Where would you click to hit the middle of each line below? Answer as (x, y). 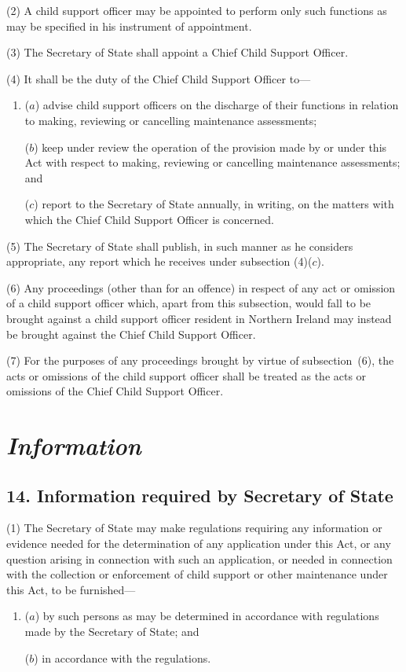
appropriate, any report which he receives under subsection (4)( (159, 261)
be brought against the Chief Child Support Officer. (131, 334)
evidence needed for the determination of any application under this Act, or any (199, 543)
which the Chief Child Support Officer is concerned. (149, 219)
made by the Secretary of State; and (112, 632)
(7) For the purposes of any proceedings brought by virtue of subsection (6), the (200, 360)
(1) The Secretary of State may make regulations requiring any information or (194, 528)
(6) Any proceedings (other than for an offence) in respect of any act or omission (201, 287)
